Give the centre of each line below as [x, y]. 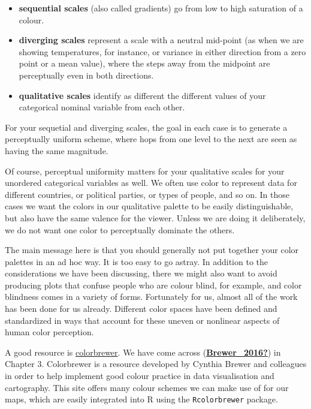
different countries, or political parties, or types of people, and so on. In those [147, 194]
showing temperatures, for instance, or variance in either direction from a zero [162, 51]
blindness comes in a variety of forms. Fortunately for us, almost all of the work [151, 297]
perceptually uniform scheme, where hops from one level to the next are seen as [151, 139]
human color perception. [49, 332]
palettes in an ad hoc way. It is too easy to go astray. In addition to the [136, 261]
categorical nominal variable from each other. [102, 107]
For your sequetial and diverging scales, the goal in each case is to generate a [146, 127]
